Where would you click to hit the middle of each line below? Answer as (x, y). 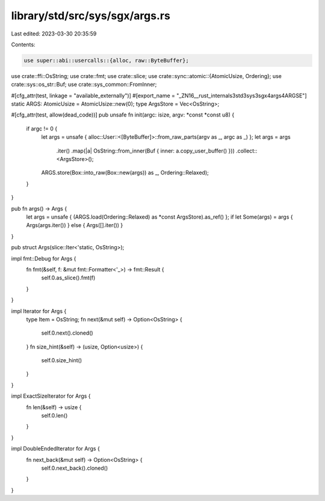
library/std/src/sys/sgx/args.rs (91, 16)
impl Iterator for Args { (39, 311)
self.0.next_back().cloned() (75, 468)
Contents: (23, 44)
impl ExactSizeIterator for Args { (51, 396)
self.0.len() (54, 416)
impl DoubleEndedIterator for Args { (56, 449)
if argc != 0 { (42, 129)
